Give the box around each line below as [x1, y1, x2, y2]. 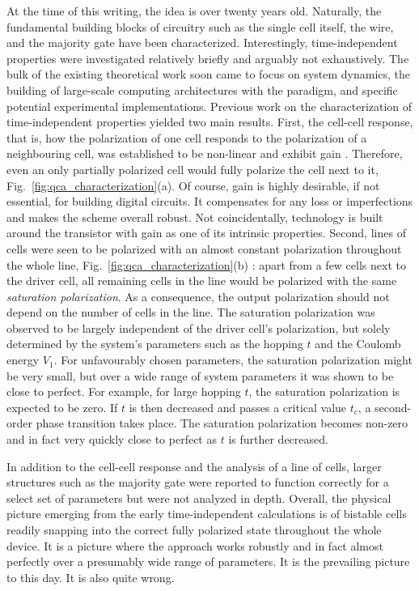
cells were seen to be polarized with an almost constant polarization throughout [6, 240, 402, 257]
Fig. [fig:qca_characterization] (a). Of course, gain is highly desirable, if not [6, 176, 380, 193]
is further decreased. [228, 431, 328, 448]
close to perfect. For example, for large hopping [6, 383, 241, 400]
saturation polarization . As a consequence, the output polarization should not [6, 287, 390, 304]
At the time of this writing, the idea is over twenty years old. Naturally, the [6, 2, 382, 19]
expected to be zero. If [6, 398, 118, 415]
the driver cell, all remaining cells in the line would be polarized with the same [6, 272, 397, 289]
